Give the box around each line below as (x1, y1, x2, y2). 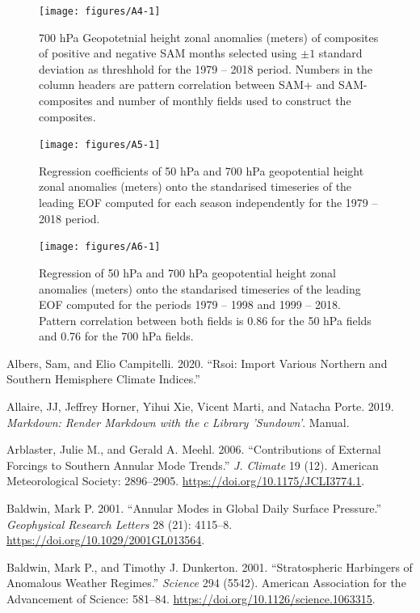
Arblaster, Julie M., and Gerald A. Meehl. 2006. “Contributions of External (6, 441, 381, 458)
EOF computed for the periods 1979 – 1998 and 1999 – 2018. (39, 296, 341, 313)
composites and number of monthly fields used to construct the (39, 92, 351, 109)
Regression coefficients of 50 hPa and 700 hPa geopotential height (39, 162, 364, 179)
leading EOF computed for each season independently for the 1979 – (39, 194, 378, 211)
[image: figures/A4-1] (39, 6, 161, 17)
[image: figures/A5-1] (39, 139, 161, 151)
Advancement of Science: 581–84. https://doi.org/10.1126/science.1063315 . (6, 590, 376, 607)
